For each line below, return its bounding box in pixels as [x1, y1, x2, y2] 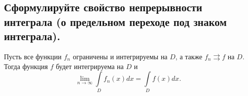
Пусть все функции [4, 51, 62, 61]
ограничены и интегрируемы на [72, 51, 168, 61]
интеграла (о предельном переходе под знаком [4, 14, 227, 29]
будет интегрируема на [56, 61, 124, 71]
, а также [175, 51, 203, 61]
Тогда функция [4, 61, 48, 71]
